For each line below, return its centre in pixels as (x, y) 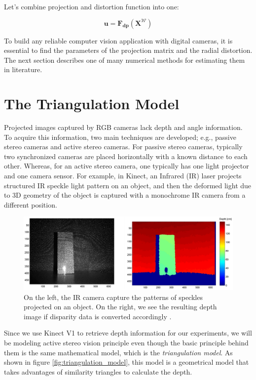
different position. (31, 204)
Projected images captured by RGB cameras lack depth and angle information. (123, 127)
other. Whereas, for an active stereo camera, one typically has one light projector (127, 166)
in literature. (23, 69)
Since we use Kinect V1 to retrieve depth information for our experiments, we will (128, 333)
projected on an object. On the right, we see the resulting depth (120, 307)
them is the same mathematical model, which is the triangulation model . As (118, 352)
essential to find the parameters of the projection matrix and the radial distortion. (128, 50)
